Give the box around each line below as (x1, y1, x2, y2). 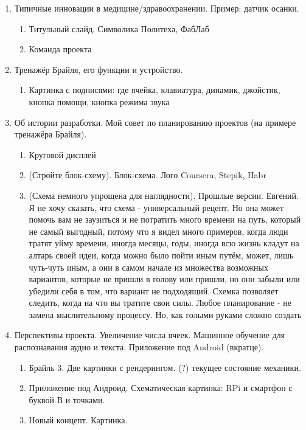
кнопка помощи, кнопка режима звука (29, 95, 170, 108)
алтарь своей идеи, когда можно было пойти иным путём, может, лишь (29, 248, 294, 261)
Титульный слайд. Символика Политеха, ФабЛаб (29, 22, 209, 35)
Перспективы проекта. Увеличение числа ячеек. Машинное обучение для (14, 328, 285, 341)
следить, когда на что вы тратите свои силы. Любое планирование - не (29, 296, 291, 309)
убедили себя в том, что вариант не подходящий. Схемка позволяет (29, 284, 279, 297)
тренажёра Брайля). (14, 128, 87, 140)
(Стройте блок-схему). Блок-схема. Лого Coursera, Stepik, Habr (29, 168, 266, 181)
